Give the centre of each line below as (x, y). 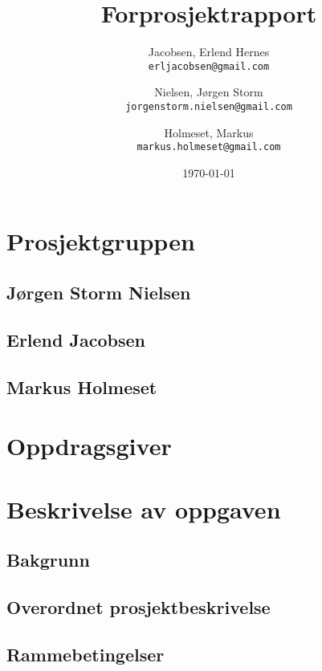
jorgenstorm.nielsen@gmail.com (209, 106)
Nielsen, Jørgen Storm (209, 92)
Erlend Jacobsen (76, 339)
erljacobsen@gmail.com (209, 66)
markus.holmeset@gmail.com (209, 147)
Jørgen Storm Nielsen (99, 293)
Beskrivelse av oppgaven (144, 508)
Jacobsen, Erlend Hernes (209, 52)
